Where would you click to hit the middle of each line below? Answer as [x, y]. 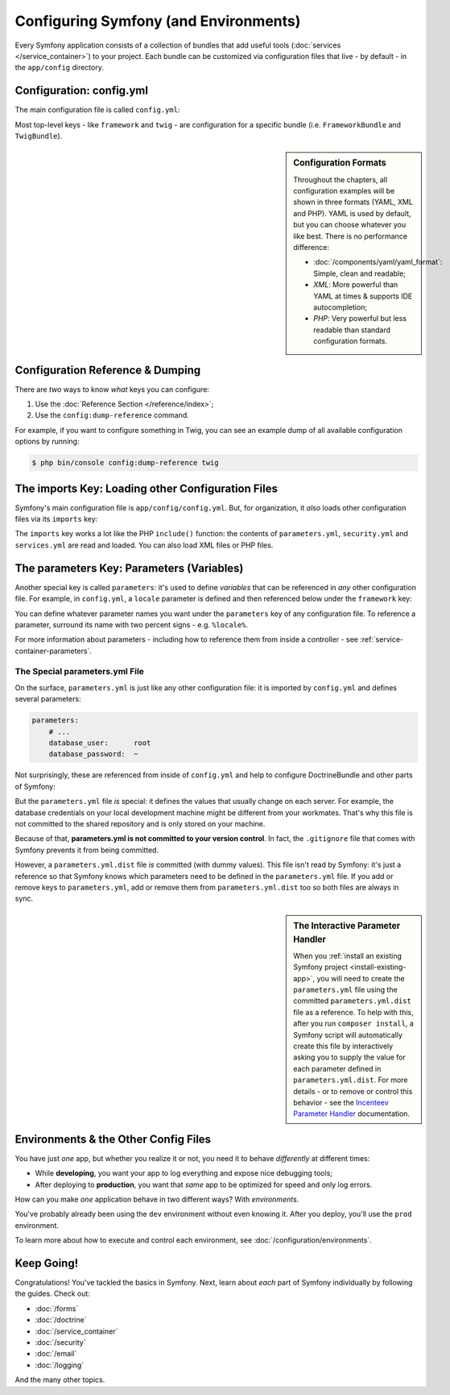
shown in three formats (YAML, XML [353, 202]
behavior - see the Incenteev [341, 1102]
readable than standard [352, 330]
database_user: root [100, 743]
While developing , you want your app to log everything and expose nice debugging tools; [184, 1173]
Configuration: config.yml [82, 91]
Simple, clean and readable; [360, 273]
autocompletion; [341, 307]
